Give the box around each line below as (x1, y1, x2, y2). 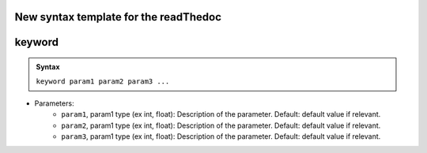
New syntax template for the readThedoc (14, 10, 221, 24)
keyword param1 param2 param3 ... (36, 77, 170, 86)
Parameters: (34, 99, 74, 108)
